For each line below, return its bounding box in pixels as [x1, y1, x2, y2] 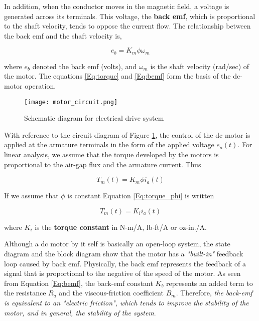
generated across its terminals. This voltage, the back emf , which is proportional [4, 11, 255, 21]
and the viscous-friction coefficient [59, 287, 164, 298]
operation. [25, 81, 56, 91]
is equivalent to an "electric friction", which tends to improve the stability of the [4, 297, 249, 307]
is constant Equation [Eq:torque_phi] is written [67, 190, 214, 201]
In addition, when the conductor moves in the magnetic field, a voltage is [4, 1, 229, 11]
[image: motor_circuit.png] [24, 98, 118, 106]
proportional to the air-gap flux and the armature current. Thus [4, 159, 201, 169]
